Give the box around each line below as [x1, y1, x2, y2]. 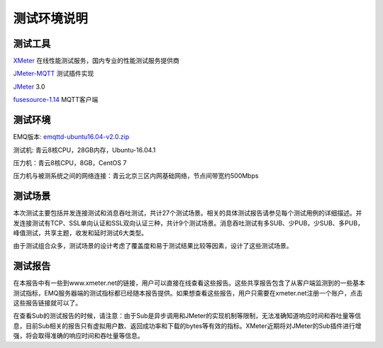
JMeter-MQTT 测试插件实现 [13, 69, 94, 78]
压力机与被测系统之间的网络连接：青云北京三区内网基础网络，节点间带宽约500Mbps [13, 172, 259, 180]
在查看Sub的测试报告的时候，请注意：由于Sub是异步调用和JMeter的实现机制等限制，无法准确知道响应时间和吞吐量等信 [13, 312, 362, 320]
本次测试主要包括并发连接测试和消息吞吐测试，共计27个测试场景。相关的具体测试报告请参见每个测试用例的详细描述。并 [13, 209, 362, 218]
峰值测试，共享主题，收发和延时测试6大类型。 [13, 229, 148, 237]
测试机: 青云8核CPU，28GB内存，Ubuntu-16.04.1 [13, 145, 156, 154]
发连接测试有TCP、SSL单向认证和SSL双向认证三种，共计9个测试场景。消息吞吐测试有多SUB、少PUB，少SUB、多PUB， [13, 218, 365, 227]
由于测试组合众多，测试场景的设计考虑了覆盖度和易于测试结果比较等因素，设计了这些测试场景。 [13, 242, 293, 250]
